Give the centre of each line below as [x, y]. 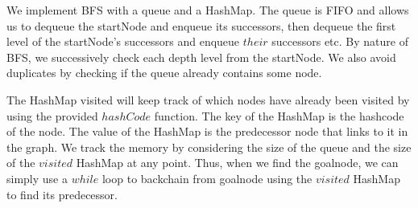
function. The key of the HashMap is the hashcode [279, 115]
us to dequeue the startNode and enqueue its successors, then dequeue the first [201, 25]
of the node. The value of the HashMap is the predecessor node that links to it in [207, 131]
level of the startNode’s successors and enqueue [123, 41]
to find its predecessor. [62, 194]
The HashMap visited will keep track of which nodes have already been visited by [208, 99]
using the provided [52, 115]
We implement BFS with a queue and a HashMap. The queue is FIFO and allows [208, 10]
